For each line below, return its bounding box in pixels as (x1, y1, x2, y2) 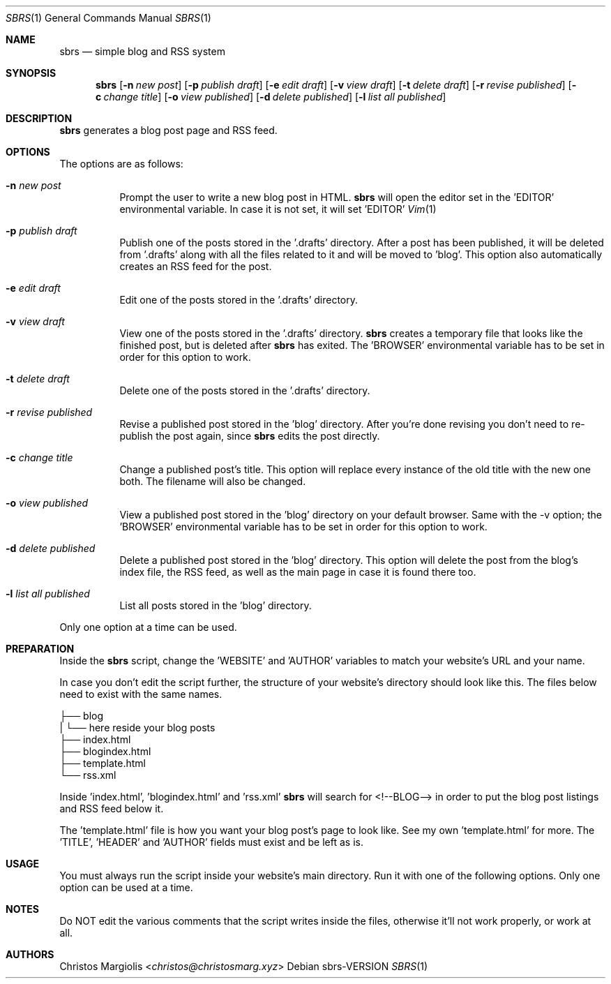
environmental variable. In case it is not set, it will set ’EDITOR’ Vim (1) (119, 203, 437, 215)
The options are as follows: (59, 158, 183, 170)
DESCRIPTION (6, 112, 73, 124)
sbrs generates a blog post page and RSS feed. (59, 124, 278, 136)
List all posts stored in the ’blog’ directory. (119, 599, 312, 611)
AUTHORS (6, 948, 54, 960)
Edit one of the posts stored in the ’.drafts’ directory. (119, 294, 359, 306)
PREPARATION (6, 643, 75, 655)
